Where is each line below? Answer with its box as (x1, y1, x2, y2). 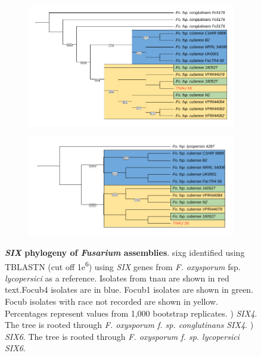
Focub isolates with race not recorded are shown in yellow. (5, 295, 218, 308)
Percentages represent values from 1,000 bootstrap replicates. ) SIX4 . (5, 307, 257, 319)
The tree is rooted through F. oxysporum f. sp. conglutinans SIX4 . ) (5, 318, 254, 331)
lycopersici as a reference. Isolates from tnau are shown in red (5, 271, 229, 284)
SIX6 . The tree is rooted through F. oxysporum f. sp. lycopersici (5, 330, 240, 342)
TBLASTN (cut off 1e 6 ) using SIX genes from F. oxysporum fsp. (5, 258, 241, 273)
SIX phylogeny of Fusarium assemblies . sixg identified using (5, 246, 245, 259)
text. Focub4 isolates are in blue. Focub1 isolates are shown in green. (5, 283, 254, 296)
